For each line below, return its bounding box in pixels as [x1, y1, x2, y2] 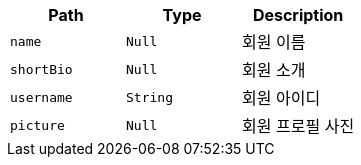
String [126, 89, 173, 105]
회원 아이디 [242, 88, 321, 108]
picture [10, 117, 65, 133]
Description [252, 5, 344, 25]
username [10, 89, 73, 105]
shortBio [10, 61, 73, 77]
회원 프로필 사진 [242, 116, 355, 136]
